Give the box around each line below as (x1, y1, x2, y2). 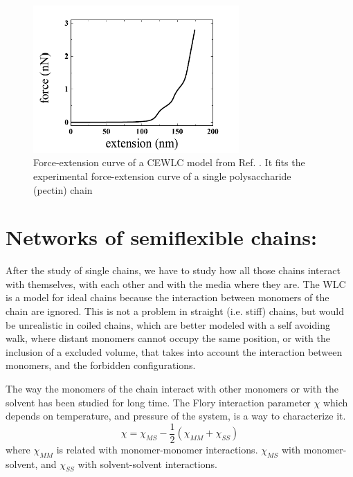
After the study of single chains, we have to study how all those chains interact (6, 263, 341, 278)
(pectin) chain (33, 182, 93, 197)
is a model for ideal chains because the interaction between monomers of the (6, 290, 329, 305)
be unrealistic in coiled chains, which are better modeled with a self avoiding (6, 317, 330, 332)
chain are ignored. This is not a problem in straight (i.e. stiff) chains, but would (6, 304, 345, 318)
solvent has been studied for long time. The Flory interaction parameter (6, 395, 311, 409)
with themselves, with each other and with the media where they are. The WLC (6, 276, 346, 291)
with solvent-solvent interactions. (78, 456, 217, 471)
